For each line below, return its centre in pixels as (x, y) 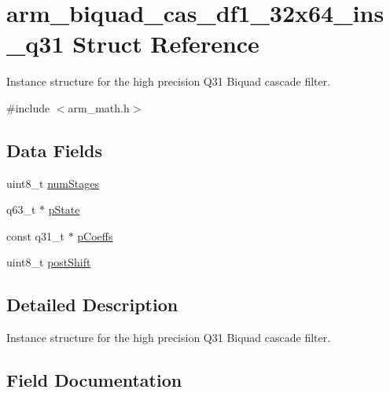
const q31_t (35, 235)
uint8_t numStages (53, 183)
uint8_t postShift (49, 262)
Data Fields (55, 150)
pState (64, 209)
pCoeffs (95, 235)
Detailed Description (92, 305)
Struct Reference (166, 44)
